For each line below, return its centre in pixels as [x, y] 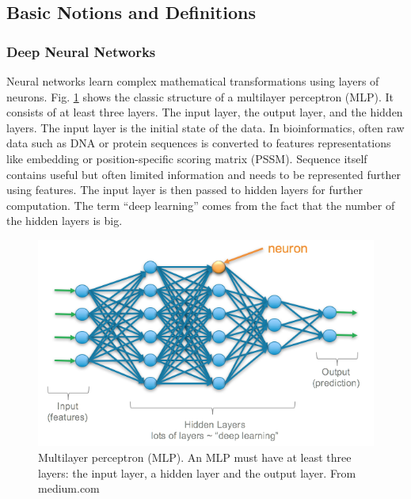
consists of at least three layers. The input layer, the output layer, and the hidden [205, 112]
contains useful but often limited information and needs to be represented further [204, 174]
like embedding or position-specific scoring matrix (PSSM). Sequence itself [187, 158]
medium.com [69, 488]
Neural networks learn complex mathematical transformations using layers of [193, 81]
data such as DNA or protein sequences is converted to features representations [199, 143]
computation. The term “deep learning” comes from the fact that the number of [201, 205]
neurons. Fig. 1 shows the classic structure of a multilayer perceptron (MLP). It [200, 96]
